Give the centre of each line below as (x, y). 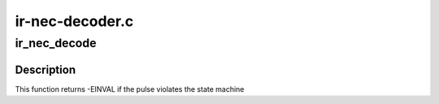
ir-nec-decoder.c (74, 21)
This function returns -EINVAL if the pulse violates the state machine (130, 89)
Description (46, 69)
